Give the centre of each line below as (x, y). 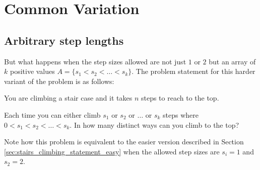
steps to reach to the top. (180, 98)
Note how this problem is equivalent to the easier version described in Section (124, 142)
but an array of (232, 61)
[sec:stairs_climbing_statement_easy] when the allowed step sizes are (112, 151)
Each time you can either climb (52, 114)
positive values (32, 71)
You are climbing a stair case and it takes (68, 98)
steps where (181, 114)
